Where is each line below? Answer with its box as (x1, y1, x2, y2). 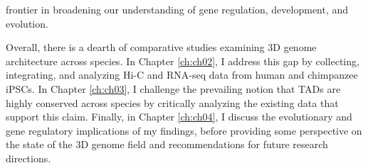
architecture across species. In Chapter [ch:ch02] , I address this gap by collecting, (6, 53, 359, 68)
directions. (6, 150, 51, 165)
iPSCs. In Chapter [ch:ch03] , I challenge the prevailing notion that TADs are (6, 81, 341, 96)
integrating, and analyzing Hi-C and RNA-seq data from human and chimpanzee (6, 67, 358, 82)
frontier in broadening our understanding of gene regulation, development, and (6, 2, 349, 16)
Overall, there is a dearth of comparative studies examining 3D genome (6, 40, 317, 55)
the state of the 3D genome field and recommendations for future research (6, 137, 328, 152)
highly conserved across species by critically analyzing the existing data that (6, 95, 339, 110)
